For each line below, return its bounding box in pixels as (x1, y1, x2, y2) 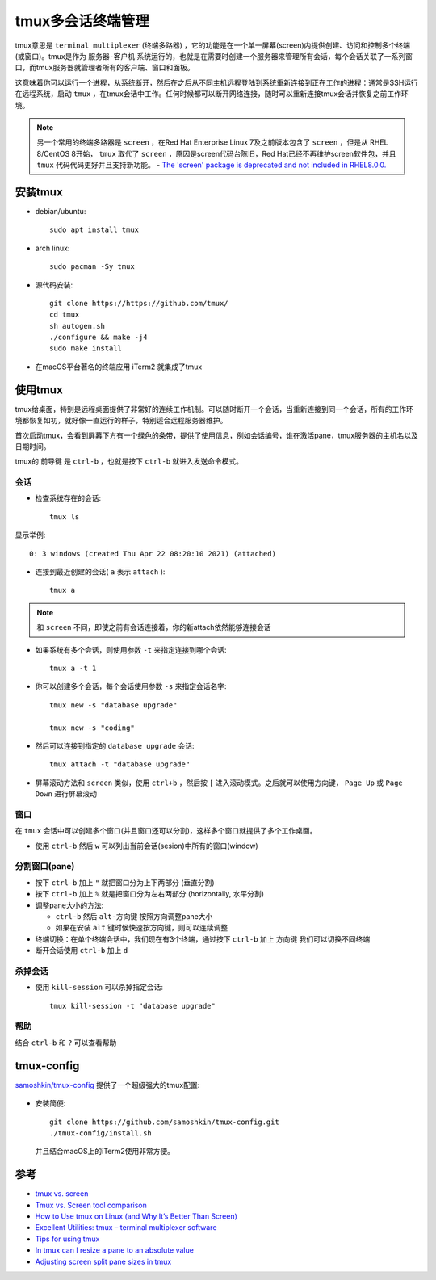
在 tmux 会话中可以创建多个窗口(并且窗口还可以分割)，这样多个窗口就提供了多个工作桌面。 (15, 826, 317, 836)
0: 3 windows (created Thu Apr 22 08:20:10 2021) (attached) (29, 549, 276, 558)
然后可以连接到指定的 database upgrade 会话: (35, 741, 195, 750)
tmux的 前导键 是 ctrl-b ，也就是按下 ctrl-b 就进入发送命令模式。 (15, 456, 244, 466)
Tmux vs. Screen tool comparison (35, 1200, 147, 1210)
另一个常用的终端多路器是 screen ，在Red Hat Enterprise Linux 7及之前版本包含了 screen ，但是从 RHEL (36, 137, 388, 147)
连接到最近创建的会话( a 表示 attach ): (35, 567, 166, 577)
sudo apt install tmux (49, 225, 140, 234)
